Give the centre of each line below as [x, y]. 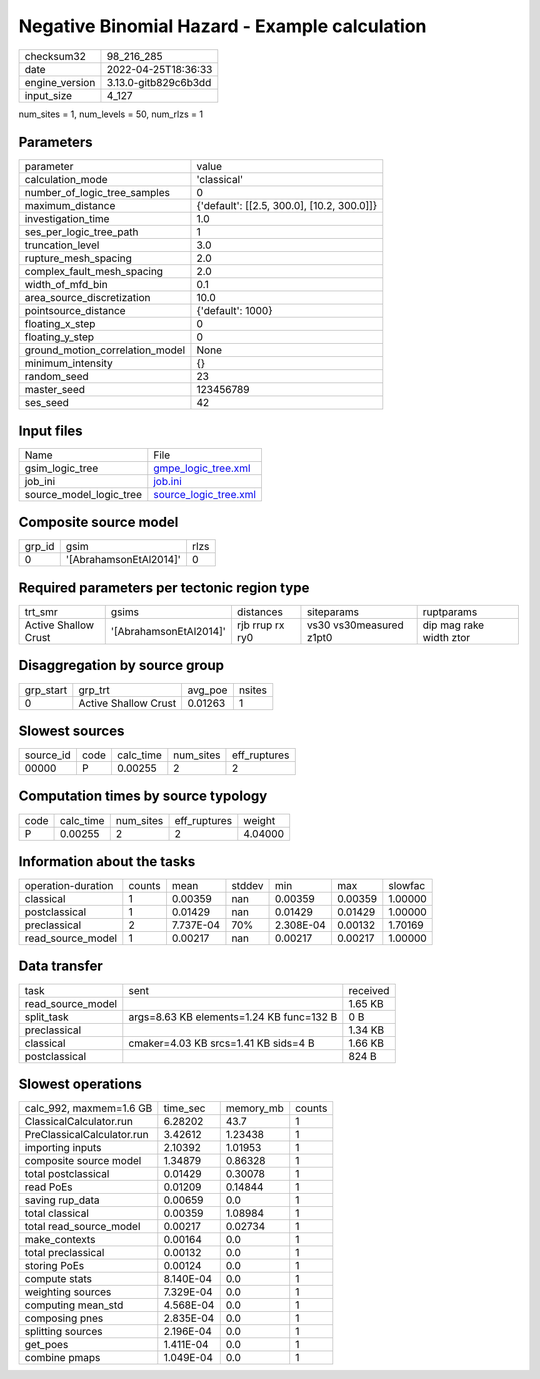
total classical [56, 1213]
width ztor [446, 637]
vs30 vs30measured [355, 625]
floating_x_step [60, 324]
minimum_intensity [69, 363]
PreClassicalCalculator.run [86, 1135]
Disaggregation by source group [121, 665]
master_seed [54, 390]
